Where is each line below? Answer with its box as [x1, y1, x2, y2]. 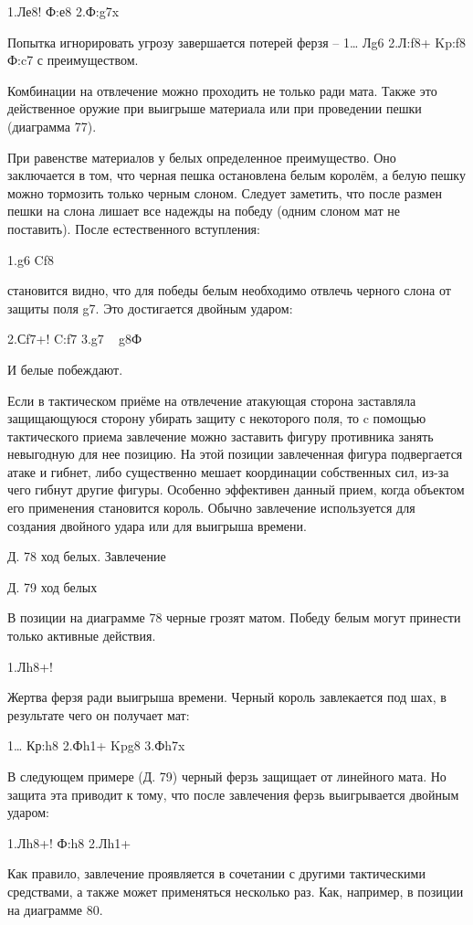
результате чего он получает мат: [7, 705, 190, 724]
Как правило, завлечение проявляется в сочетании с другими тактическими [7, 864, 426, 883]
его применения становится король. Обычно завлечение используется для [7, 498, 415, 517]
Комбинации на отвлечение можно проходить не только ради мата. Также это [7, 80, 437, 100]
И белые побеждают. [7, 359, 123, 378]
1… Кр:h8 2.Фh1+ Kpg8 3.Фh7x [7, 736, 185, 755]
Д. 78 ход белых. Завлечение [7, 547, 166, 566]
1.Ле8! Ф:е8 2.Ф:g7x [7, 2, 120, 20]
